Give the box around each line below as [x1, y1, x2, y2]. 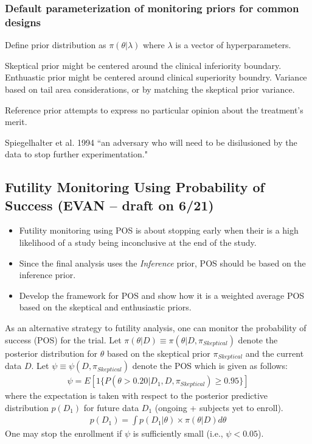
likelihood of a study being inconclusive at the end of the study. [19, 236, 257, 249]
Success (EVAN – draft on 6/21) [5, 195, 214, 214]
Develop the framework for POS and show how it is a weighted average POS [19, 288, 305, 301]
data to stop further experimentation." [5, 148, 148, 160]
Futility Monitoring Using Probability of [5, 177, 265, 196]
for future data [83, 401, 139, 414]
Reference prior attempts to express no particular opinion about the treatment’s [5, 103, 303, 116]
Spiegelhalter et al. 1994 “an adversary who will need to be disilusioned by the [5, 135, 297, 148]
